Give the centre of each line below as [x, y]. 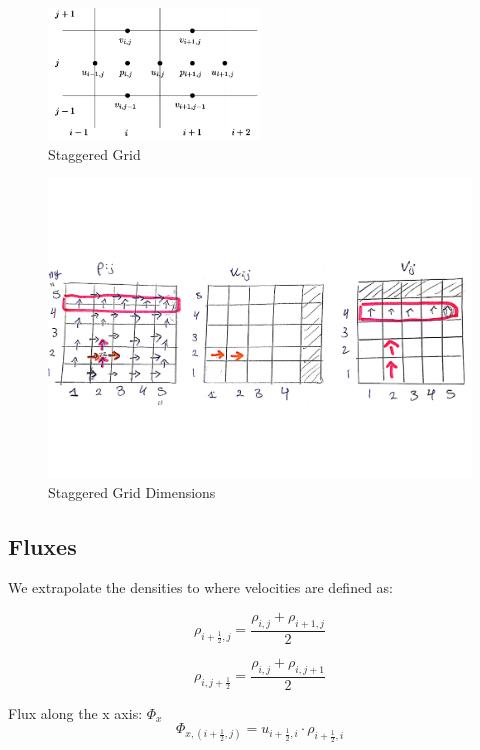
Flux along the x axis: [75, 712]
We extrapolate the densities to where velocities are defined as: [200, 587]
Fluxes [42, 545]
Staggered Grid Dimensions [132, 491]
